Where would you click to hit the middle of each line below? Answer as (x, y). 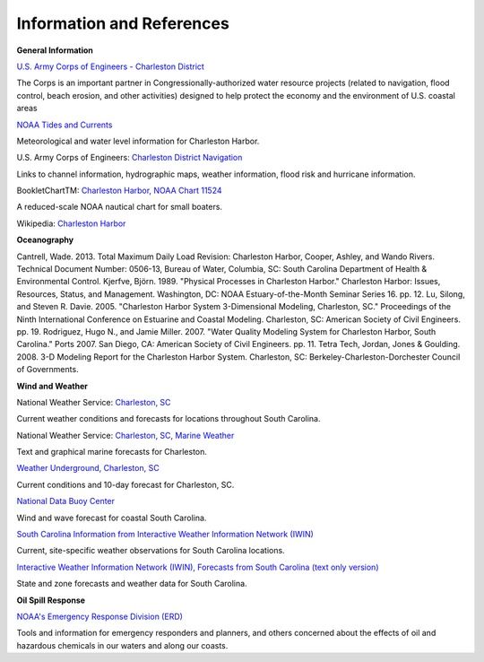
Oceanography (45, 240)
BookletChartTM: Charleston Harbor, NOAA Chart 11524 (119, 191)
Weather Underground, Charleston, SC (88, 468)
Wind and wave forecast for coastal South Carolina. (112, 518)
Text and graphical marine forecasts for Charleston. (112, 452)
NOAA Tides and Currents (65, 125)
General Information (55, 50)
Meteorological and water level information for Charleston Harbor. (138, 141)
